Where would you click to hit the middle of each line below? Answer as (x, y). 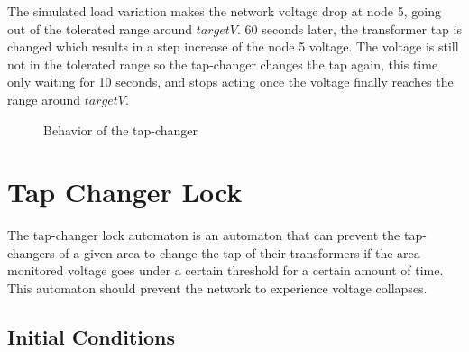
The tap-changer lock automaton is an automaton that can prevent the (204, 235)
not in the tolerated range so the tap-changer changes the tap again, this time (223, 64)
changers (31, 252)
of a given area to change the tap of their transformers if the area (239, 252)
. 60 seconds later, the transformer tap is (349, 28)
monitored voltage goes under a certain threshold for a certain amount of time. (225, 270)
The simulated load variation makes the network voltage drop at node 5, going (224, 11)
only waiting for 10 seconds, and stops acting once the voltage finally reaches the (230, 82)
